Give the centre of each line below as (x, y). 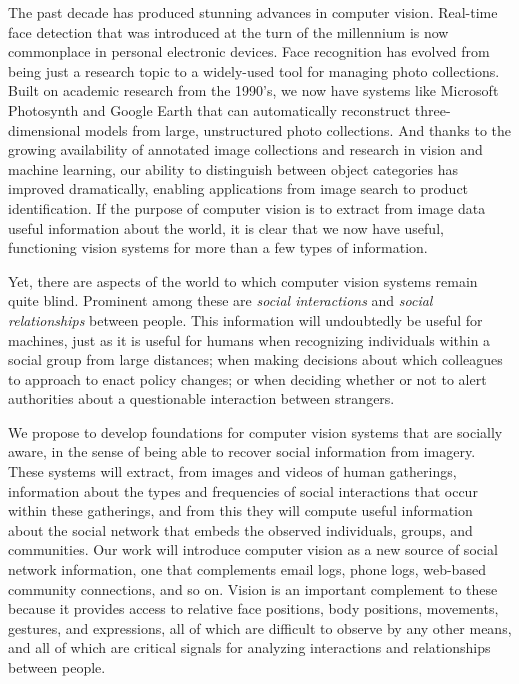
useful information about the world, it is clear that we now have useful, (226, 227)
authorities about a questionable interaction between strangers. (201, 398)
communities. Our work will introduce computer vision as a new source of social (253, 549)
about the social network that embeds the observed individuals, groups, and (240, 529)
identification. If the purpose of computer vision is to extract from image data (247, 207)
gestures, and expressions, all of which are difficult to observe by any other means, (260, 627)
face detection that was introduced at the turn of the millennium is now (228, 31)
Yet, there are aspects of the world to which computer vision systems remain (243, 280)
